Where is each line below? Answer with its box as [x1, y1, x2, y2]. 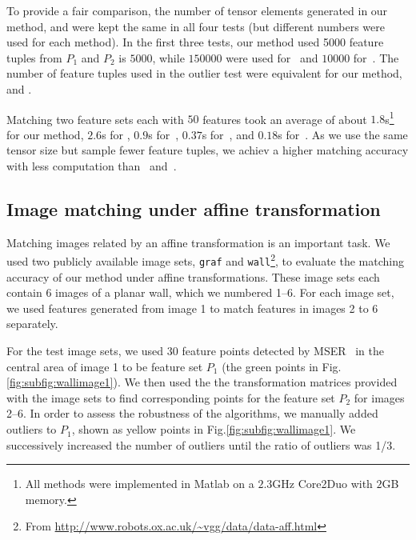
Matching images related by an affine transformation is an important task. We [6, 234, 390, 250]
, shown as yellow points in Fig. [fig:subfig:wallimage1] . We [71, 421, 356, 438]
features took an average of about [202, 110, 367, 127]
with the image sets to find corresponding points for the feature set [6, 389, 335, 406]
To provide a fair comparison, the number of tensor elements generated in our [6, 2, 388, 18]
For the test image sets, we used [6, 342, 164, 359]
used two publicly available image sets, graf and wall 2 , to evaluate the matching [6, 250, 404, 270]
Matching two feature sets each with [6, 110, 184, 127]
